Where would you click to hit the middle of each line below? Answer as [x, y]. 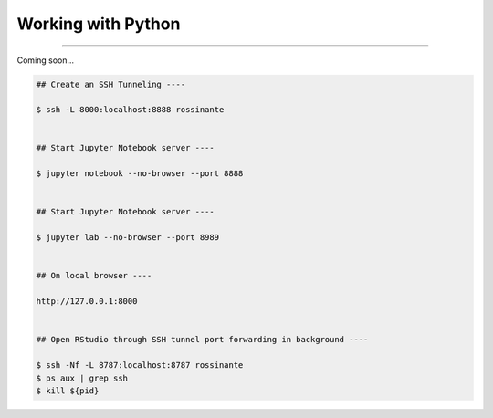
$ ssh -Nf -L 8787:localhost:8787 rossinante [140, 366]
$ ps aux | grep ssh [82, 378]
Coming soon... [46, 60]
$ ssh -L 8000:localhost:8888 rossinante [130, 110]
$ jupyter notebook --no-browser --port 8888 [140, 174]
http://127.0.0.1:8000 [87, 302]
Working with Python [99, 24]
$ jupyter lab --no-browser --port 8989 [127, 238]
